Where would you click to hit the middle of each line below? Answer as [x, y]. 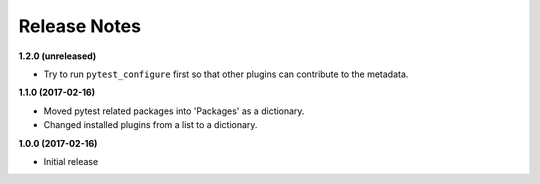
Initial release [71, 161]
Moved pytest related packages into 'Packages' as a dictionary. [174, 111]
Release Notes [80, 26]
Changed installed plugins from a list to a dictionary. [150, 125]
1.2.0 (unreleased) [57, 56]
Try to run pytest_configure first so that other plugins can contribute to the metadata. [226, 74]
